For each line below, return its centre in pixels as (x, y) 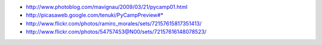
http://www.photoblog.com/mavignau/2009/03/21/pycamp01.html (107, 7)
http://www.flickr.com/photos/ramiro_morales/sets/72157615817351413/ (114, 23)
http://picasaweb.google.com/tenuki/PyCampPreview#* (95, 15)
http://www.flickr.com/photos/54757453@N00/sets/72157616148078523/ (116, 32)
